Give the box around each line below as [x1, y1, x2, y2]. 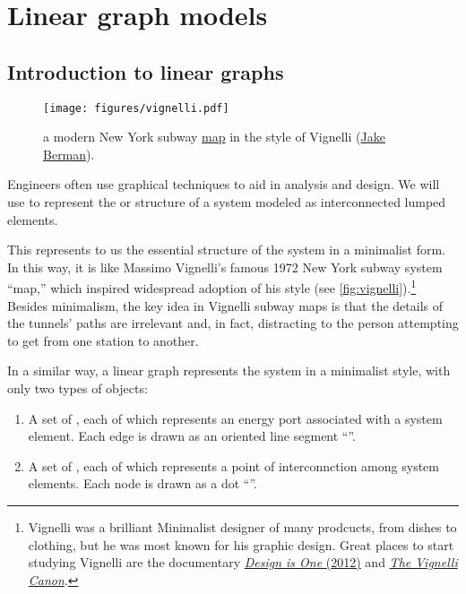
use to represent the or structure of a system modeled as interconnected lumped [7, 193, 446, 211]
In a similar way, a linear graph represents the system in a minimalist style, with [7, 361, 451, 380]
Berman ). [43, 144, 95, 163]
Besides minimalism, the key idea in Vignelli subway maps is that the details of [7, 296, 444, 314]
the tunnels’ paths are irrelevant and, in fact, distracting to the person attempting [7, 314, 459, 332]
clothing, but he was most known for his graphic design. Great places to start [28, 535, 454, 554]
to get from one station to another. [7, 331, 199, 349]
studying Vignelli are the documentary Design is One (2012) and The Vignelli [28, 553, 458, 572]
